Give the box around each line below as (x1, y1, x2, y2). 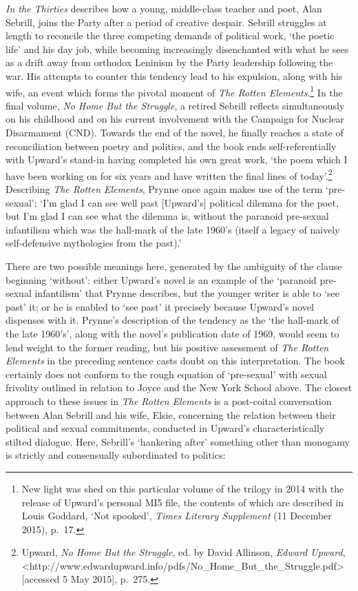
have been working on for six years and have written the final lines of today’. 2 (6, 166, 333, 183)
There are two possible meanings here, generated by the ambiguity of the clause (6, 259, 342, 273)
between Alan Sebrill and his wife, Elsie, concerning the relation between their (6, 407, 336, 422)
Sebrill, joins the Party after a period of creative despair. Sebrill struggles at (6, 14, 327, 29)
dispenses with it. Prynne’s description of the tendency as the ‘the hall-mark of (6, 313, 339, 327)
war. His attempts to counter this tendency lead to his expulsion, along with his (6, 68, 343, 83)
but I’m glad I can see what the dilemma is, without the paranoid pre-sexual (6, 209, 329, 223)
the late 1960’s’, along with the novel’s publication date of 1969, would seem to (6, 326, 339, 340)
